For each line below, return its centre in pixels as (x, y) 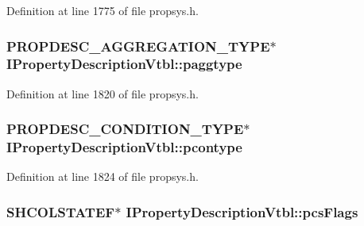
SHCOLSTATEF (61, 211)
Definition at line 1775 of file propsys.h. (103, 10)
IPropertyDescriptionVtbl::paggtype (124, 64)
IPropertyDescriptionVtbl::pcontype (124, 147)
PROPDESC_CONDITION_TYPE (125, 129)
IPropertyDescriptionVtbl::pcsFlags (242, 211)
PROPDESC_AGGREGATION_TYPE (138, 46)
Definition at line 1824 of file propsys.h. (103, 176)
